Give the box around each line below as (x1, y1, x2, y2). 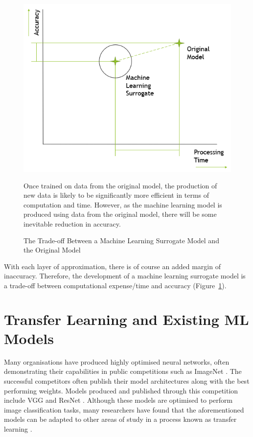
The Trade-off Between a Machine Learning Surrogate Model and (23, 235, 219, 245)
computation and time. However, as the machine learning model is (23, 199, 222, 209)
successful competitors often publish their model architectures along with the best (4, 376, 250, 386)
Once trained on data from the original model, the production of (23, 180, 217, 190)
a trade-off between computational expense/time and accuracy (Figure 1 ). (4, 280, 227, 290)
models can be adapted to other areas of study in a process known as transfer (4, 414, 237, 424)
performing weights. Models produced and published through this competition (4, 385, 238, 395)
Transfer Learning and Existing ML (4, 309, 249, 329)
